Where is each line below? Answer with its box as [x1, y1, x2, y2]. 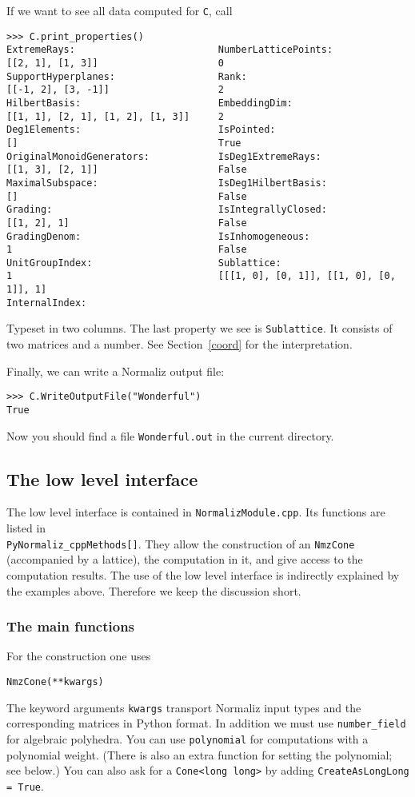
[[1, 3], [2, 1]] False [6, 164, 247, 176]
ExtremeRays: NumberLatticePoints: [6, 44, 333, 56]
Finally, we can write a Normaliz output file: [6, 362, 225, 379]
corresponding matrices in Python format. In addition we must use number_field [6, 715, 406, 731]
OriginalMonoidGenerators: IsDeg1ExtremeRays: [6, 150, 321, 162]
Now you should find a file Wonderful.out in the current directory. [6, 427, 334, 444]
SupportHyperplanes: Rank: [6, 70, 247, 82]
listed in [6, 520, 46, 536]
